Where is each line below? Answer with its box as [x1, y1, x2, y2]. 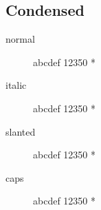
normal [5, 32, 35, 46]
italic [5, 78, 27, 92]
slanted [5, 124, 36, 138]
